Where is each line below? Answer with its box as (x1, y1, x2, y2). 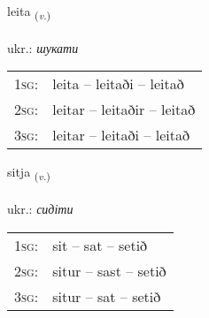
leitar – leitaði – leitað (52, 125, 190, 146)
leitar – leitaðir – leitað (52, 99, 196, 120)
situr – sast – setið (52, 260, 166, 281)
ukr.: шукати (7, 38, 79, 57)
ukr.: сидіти (7, 200, 74, 218)
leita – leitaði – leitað (52, 73, 184, 95)
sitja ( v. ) (7, 163, 50, 184)
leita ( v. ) (7, 2, 51, 22)
